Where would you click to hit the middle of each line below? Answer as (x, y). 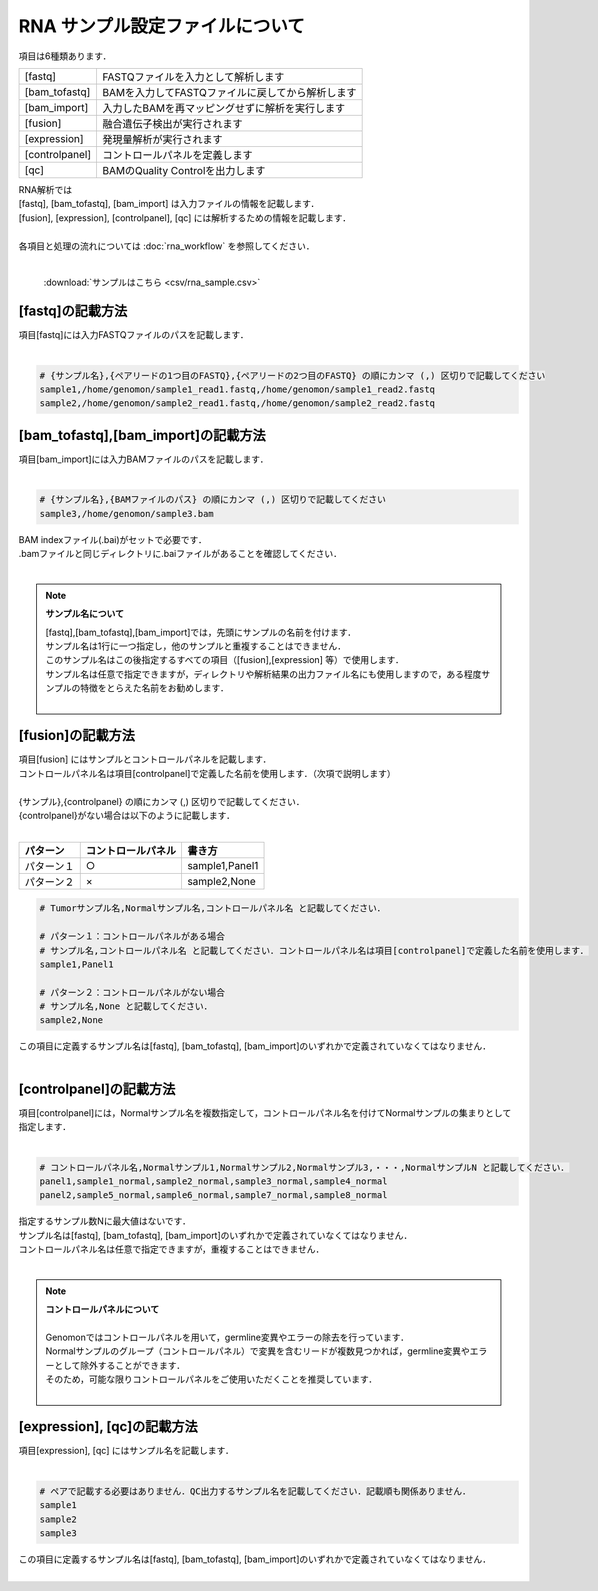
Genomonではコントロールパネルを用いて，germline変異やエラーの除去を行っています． (227, 1337)
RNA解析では (45, 189)
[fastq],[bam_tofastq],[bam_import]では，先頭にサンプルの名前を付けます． (201, 632)
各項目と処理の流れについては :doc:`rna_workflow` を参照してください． (166, 246)
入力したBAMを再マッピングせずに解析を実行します (223, 108)
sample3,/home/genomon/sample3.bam (126, 513)
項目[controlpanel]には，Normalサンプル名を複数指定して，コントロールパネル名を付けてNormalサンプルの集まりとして (265, 1112)
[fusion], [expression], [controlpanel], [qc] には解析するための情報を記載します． (185, 217)
